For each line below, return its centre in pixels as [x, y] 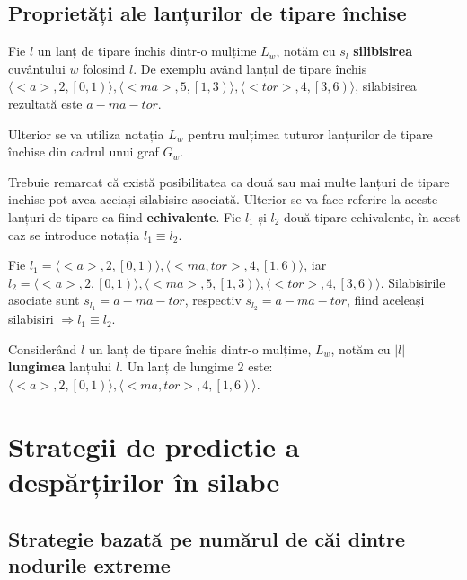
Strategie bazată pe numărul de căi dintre [207, 538]
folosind [104, 68]
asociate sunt [44, 300]
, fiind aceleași [385, 300]
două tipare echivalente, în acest [372, 216]
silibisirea [383, 51]
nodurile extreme [89, 564]
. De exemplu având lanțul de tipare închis [250, 68]
